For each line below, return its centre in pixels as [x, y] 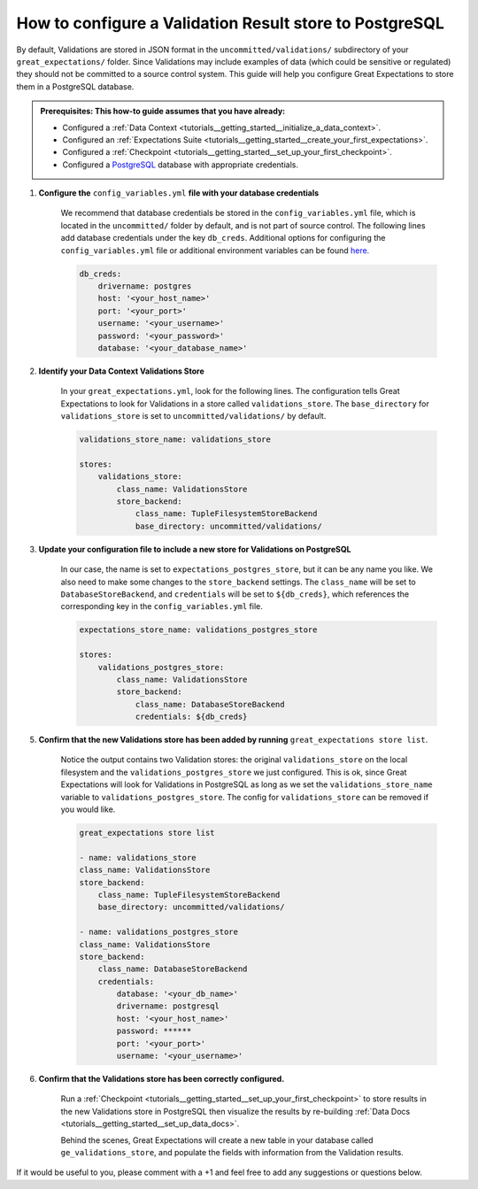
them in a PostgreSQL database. [75, 86]
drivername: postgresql [168, 1006]
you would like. [88, 809]
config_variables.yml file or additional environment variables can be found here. [215, 250]
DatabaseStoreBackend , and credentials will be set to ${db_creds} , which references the [235, 594]
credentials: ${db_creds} [191, 717]
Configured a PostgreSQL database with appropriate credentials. [180, 165]
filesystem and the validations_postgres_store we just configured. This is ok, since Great [234, 772]
